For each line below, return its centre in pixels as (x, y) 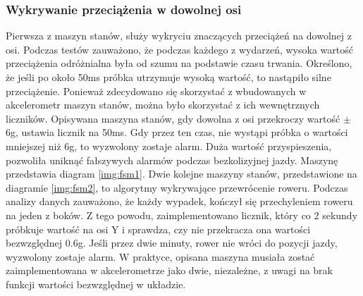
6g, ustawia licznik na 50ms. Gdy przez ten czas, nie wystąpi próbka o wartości (177, 132)
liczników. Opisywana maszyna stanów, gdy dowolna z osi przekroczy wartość (173, 118)
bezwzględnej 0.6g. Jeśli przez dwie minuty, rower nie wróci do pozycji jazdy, (172, 243)
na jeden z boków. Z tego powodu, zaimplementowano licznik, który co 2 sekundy (182, 215)
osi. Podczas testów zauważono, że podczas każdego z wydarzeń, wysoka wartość (179, 49)
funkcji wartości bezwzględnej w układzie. (96, 284)
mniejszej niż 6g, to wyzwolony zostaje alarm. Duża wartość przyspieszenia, (169, 146)
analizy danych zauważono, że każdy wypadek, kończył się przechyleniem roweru (179, 201)
